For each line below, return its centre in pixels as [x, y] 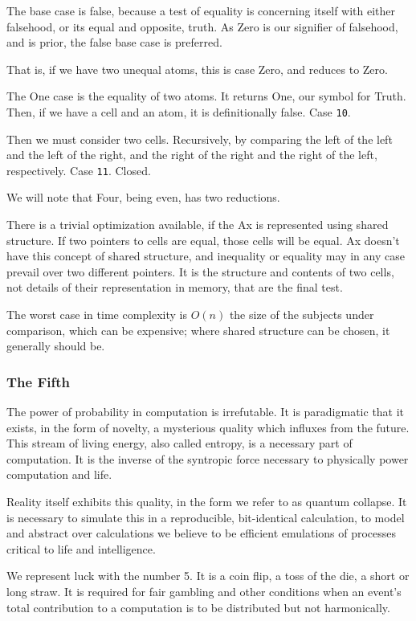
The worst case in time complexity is [97, 315]
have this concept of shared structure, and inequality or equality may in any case [206, 256]
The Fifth [38, 381]
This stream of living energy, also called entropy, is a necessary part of [179, 443]
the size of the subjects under [302, 315]
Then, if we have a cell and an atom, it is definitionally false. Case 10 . [179, 111]
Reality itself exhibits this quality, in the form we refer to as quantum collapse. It [207, 501]
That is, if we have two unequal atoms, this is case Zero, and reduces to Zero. [197, 69]
